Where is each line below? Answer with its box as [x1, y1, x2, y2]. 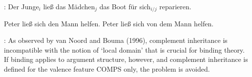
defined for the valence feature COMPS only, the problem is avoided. [4, 63, 210, 74]
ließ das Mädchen [43, 1, 95, 11]
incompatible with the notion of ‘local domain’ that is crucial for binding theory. [4, 44, 245, 55]
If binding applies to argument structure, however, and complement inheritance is [4, 54, 248, 64]
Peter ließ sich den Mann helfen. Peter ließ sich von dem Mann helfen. [4, 19, 214, 29]
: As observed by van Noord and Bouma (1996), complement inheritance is [4, 35, 228, 45]
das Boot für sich [99, 1, 151, 11]
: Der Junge [4, 1, 39, 11]
